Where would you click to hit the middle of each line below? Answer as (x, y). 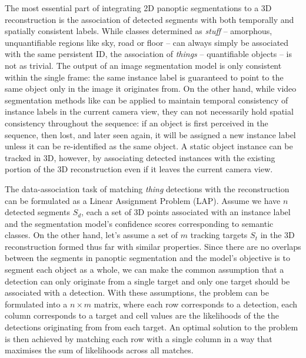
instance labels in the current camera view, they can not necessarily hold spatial (149, 111)
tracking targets (219, 235)
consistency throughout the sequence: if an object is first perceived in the (137, 123)
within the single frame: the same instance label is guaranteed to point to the (144, 77)
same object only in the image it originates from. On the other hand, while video (151, 88)
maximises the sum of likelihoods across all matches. (99, 350)
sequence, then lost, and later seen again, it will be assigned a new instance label (150, 134)
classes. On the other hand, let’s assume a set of (92, 235)
